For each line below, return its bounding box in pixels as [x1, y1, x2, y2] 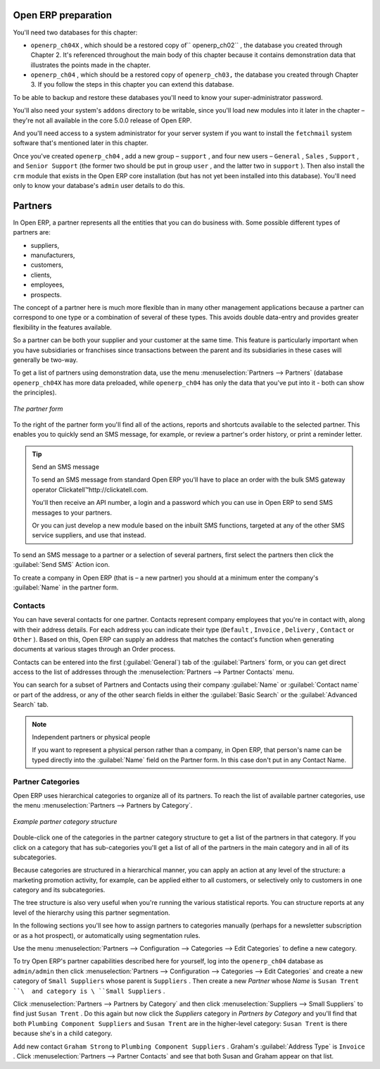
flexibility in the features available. [13, 323, 112, 331]
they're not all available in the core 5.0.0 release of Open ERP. [13, 116, 192, 125]
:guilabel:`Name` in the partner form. [13, 583, 119, 592]
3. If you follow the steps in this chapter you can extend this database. [30, 80, 234, 89]
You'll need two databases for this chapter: [13, 28, 138, 37]
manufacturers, [30, 251, 75, 260]
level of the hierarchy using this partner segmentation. [13, 908, 170, 917]
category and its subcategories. [13, 886, 106, 894]
